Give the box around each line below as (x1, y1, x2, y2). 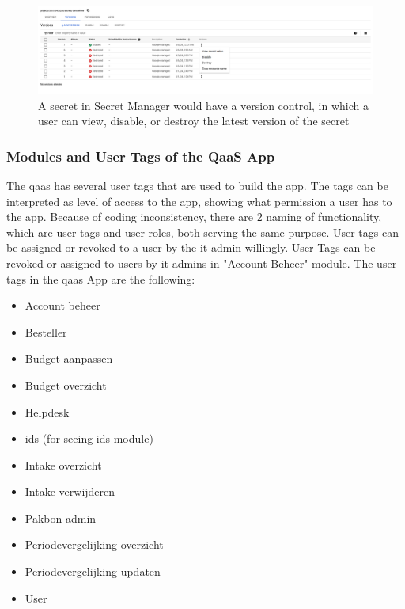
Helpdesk (25, 403, 70, 420)
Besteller (25, 323, 67, 340)
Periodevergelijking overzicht (25, 536, 164, 553)
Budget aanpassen (25, 350, 113, 367)
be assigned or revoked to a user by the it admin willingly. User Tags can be (6, 239, 376, 256)
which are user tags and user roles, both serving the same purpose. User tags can (6, 223, 399, 240)
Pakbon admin (25, 509, 97, 526)
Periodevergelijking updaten (25, 563, 161, 580)
